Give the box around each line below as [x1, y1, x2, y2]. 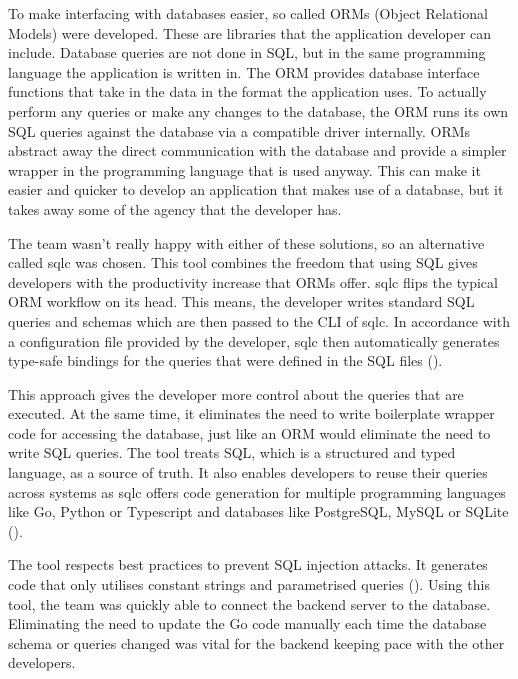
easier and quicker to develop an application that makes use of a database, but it [8, 179, 504, 200]
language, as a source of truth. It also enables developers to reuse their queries [8, 462, 488, 483]
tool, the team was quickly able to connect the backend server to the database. [8, 593, 491, 614]
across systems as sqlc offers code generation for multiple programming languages [8, 481, 506, 502]
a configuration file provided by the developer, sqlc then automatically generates [8, 330, 500, 351]
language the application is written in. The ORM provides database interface [8, 61, 480, 82]
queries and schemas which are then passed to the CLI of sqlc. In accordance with [8, 310, 510, 331]
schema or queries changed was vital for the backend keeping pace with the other [8, 632, 505, 653]
